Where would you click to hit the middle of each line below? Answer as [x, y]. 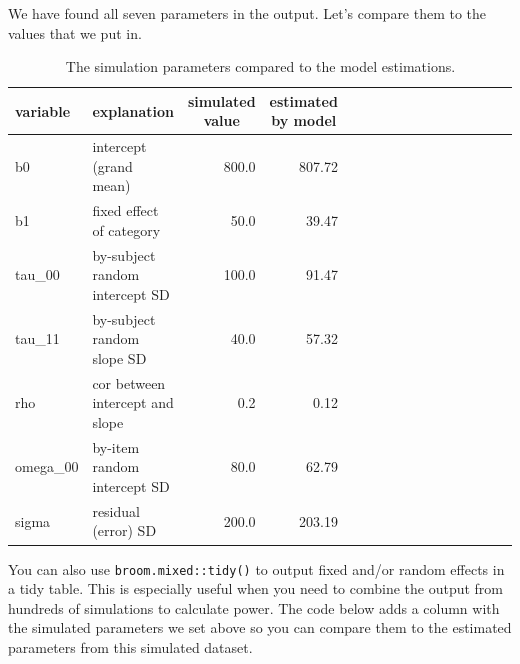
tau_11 [37, 338]
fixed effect [125, 210]
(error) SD [124, 530]
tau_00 [37, 274]
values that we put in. [75, 32]
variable [43, 110]
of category [126, 229]
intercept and [133, 402]
